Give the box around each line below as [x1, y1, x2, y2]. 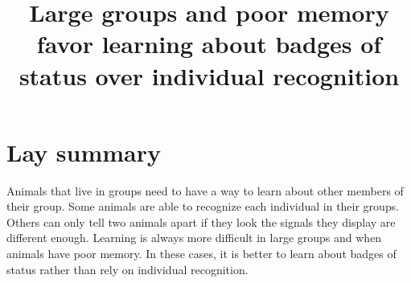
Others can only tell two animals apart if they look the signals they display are [6, 213, 396, 230]
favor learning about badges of [36, 27, 382, 60]
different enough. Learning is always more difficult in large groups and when [6, 229, 382, 246]
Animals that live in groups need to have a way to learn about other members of [6, 182, 404, 199]
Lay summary [6, 135, 162, 168]
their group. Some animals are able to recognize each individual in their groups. [6, 198, 400, 215]
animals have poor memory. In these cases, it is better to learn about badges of [6, 245, 397, 262]
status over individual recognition [18, 59, 400, 92]
